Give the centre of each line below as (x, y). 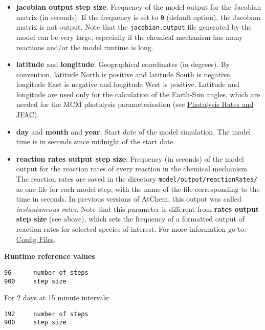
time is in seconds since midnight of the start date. (96, 141)
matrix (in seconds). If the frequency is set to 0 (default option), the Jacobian (138, 17)
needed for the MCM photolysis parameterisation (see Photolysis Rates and (135, 104)
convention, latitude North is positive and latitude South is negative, (124, 74)
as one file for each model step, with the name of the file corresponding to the (138, 189)
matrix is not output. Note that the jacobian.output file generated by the (134, 27)
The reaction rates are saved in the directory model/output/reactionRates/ (137, 179)
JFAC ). (28, 114)
